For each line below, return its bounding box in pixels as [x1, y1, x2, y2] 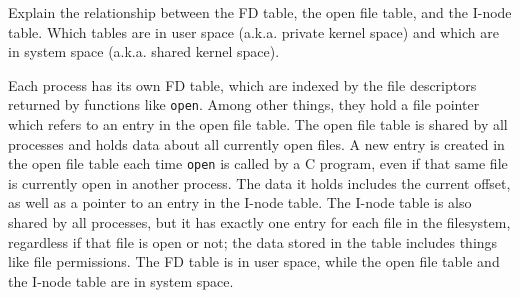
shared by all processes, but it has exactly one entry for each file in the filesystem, [8, 212, 511, 233]
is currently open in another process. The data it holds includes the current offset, [8, 172, 511, 193]
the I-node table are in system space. [8, 270, 234, 291]
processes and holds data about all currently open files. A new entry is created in [8, 133, 505, 154]
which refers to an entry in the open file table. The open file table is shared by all [8, 114, 508, 135]
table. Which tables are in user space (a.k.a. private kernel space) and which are [8, 21, 499, 42]
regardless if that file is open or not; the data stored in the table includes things [8, 231, 498, 252]
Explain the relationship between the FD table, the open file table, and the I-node [8, 2, 512, 22]
